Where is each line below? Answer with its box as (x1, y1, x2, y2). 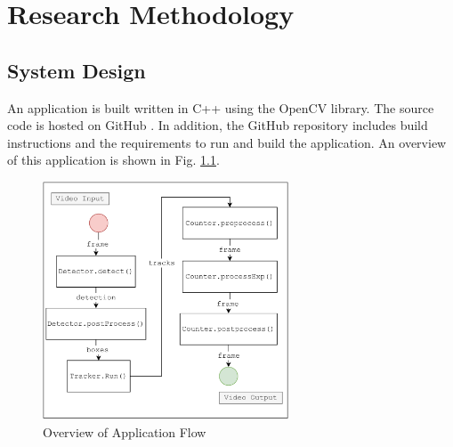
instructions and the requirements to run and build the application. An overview (7, 133, 447, 151)
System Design (7, 56, 146, 84)
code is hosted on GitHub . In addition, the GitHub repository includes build (7, 116, 428, 134)
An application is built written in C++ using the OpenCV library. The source (7, 98, 434, 117)
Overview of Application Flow (43, 422, 206, 441)
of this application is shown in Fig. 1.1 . (7, 150, 220, 169)
